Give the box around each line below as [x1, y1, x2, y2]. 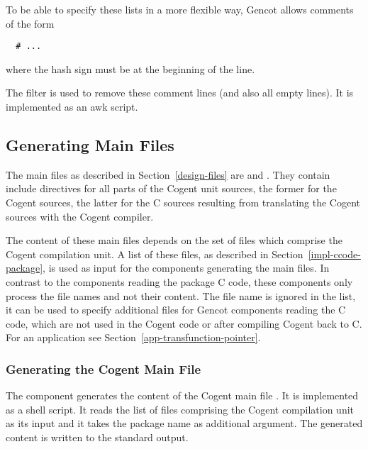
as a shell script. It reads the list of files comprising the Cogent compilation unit [6, 401, 355, 416]
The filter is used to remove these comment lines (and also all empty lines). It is [6, 85, 354, 100]
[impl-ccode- [308, 246, 361, 261]
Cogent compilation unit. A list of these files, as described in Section [6, 246, 303, 261]
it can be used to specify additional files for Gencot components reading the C [6, 302, 346, 317]
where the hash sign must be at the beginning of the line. [6, 61, 255, 76]
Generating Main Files [6, 134, 174, 156]
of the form [6, 16, 55, 31]
